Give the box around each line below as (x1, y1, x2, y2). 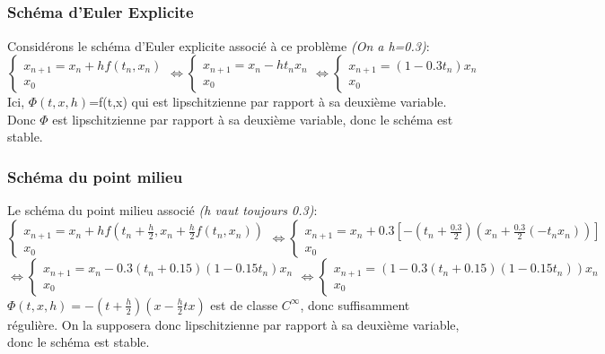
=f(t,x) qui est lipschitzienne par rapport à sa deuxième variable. (89, 92, 447, 111)
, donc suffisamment (300, 295, 410, 314)
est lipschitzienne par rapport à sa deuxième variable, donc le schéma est (52, 109, 453, 128)
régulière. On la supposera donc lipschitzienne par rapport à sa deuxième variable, (7, 315, 460, 333)
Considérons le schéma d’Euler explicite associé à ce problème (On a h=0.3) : (7, 36, 430, 55)
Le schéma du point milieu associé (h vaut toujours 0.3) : (7, 201, 318, 220)
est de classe (210, 295, 278, 314)
